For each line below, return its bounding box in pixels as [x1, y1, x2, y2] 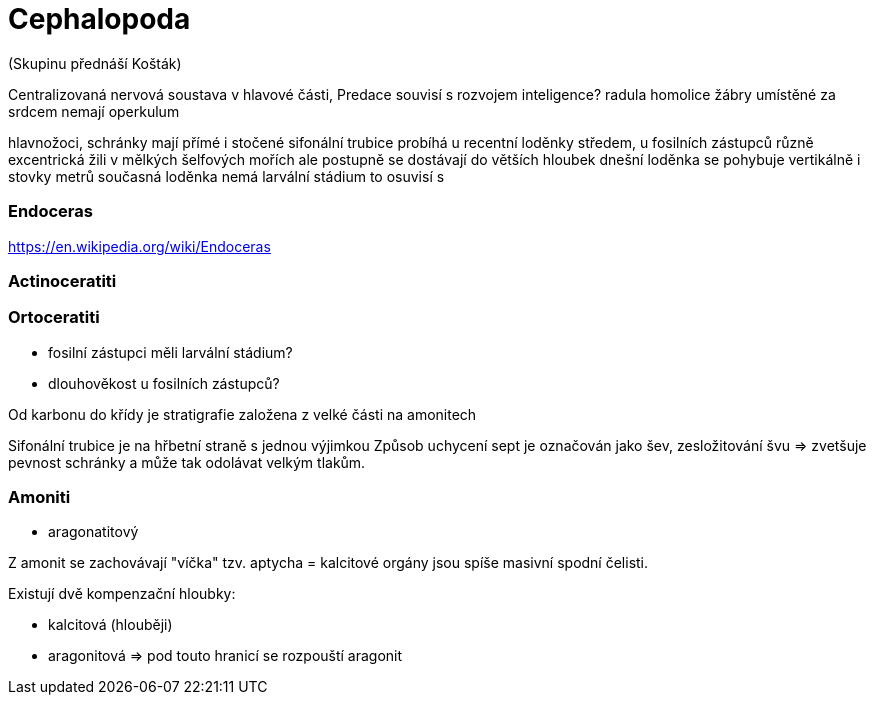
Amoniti [8, 487, 71, 507]
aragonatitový [48, 523, 139, 541]
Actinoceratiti [8, 270, 117, 291]
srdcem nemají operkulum [8, 102, 180, 120]
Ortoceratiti [8, 307, 100, 328]
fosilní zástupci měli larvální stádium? [48, 343, 293, 361]
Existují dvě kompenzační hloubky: [8, 585, 236, 603]
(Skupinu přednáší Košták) [8, 54, 182, 72]
